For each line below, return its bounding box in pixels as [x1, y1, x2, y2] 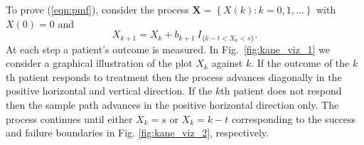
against [211, 55, 243, 70]
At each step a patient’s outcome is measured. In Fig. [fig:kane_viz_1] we [6, 41, 330, 56]
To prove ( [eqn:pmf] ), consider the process [6, 2, 189, 16]
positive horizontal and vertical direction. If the [6, 83, 213, 98]
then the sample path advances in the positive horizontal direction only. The [6, 97, 339, 112]
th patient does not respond [220, 83, 342, 98]
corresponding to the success [231, 111, 356, 126]
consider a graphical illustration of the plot [6, 55, 193, 70]
